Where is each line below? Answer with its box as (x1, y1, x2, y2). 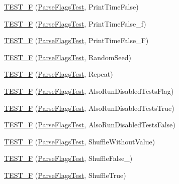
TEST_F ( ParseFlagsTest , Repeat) (4, 69, 113, 79)
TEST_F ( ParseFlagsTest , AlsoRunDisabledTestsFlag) (4, 85, 174, 96)
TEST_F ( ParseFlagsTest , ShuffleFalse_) (4, 153, 133, 163)
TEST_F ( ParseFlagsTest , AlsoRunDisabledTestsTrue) (4, 102, 174, 113)
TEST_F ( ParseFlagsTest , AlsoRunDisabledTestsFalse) (4, 119, 175, 130)
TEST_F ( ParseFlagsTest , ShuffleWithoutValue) (4, 136, 155, 146)
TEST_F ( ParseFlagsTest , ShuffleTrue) (4, 169, 126, 180)
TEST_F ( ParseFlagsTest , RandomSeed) (4, 52, 131, 62)
